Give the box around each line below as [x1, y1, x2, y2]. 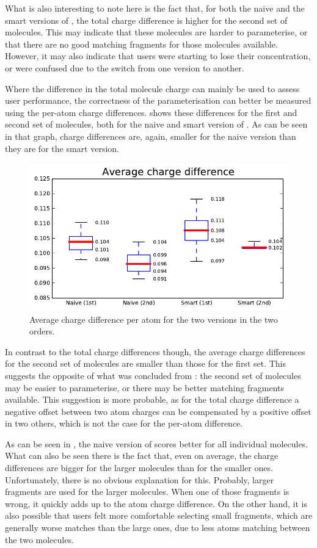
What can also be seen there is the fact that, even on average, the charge [5, 449, 279, 462]
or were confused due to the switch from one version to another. [5, 61, 244, 74]
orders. [29, 325, 55, 337]
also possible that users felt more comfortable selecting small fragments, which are [5, 509, 313, 522]
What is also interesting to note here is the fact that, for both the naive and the [5, 2, 305, 14]
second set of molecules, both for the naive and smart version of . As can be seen [5, 118, 308, 131]
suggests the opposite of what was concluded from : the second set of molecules [5, 369, 301, 381]
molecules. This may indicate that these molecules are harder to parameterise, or [5, 26, 308, 38]
